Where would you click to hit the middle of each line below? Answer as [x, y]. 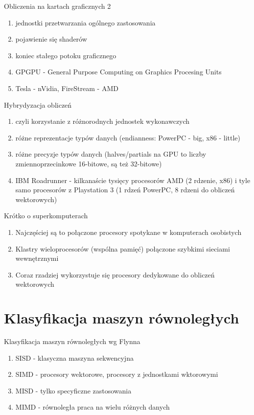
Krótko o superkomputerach [46, 216]
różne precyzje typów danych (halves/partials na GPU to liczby [111, 154]
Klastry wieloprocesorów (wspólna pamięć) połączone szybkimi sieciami [123, 248]
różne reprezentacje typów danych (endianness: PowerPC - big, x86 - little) [128, 137]
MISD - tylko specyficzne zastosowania [73, 390]
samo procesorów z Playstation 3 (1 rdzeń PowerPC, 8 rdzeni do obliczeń [125, 190]
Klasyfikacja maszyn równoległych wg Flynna [72, 341]
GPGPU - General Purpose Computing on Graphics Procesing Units [118, 72]
